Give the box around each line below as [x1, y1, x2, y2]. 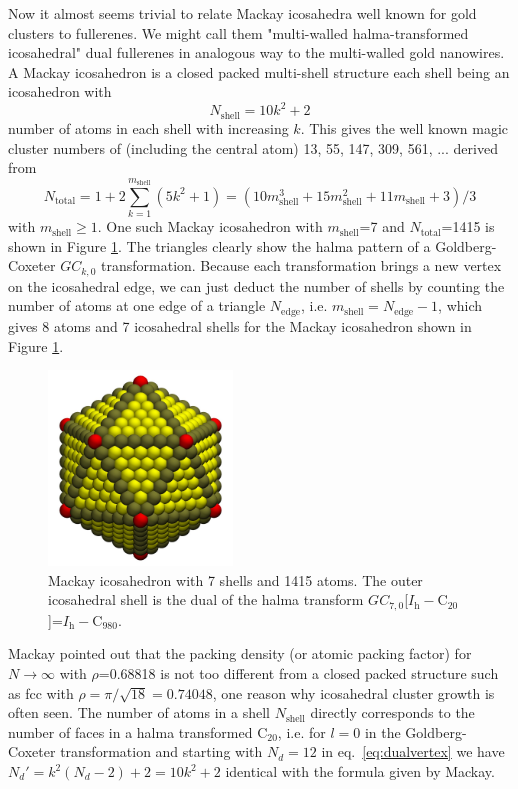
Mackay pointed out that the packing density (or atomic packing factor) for [8, 643, 472, 664]
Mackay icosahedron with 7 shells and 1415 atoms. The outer [48, 569, 423, 590]
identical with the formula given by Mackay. [225, 761, 495, 781]
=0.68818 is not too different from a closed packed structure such [98, 663, 499, 684]
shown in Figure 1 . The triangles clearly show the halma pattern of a [8, 235, 431, 256]
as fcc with [8, 682, 74, 703]
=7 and [359, 216, 405, 237]
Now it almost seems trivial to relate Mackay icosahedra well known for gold [8, 3, 477, 23]
